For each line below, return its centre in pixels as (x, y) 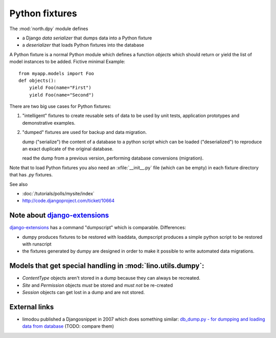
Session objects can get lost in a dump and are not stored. (84, 292)
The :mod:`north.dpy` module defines (49, 29)
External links (32, 307)
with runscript (37, 244)
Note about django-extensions (59, 216)
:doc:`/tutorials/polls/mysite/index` (58, 193)
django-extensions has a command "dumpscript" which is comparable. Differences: (98, 228)
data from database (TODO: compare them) (68, 326)
